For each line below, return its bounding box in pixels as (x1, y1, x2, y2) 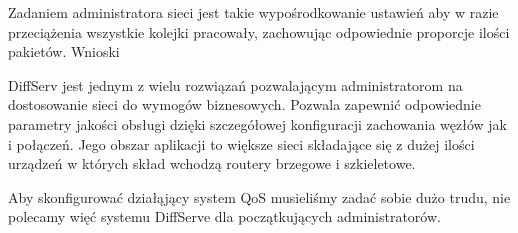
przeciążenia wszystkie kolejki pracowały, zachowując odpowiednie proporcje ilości (8, 21, 510, 42)
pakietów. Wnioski (8, 41, 120, 62)
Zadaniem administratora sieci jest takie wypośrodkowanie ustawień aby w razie (8, 2, 499, 22)
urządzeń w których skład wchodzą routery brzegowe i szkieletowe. (8, 153, 416, 174)
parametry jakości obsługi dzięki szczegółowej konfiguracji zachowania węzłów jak (8, 113, 507, 134)
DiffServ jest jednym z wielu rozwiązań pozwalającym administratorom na (8, 74, 463, 95)
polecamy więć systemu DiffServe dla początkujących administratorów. (8, 206, 441, 227)
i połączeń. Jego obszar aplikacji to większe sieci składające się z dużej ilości (8, 133, 475, 154)
